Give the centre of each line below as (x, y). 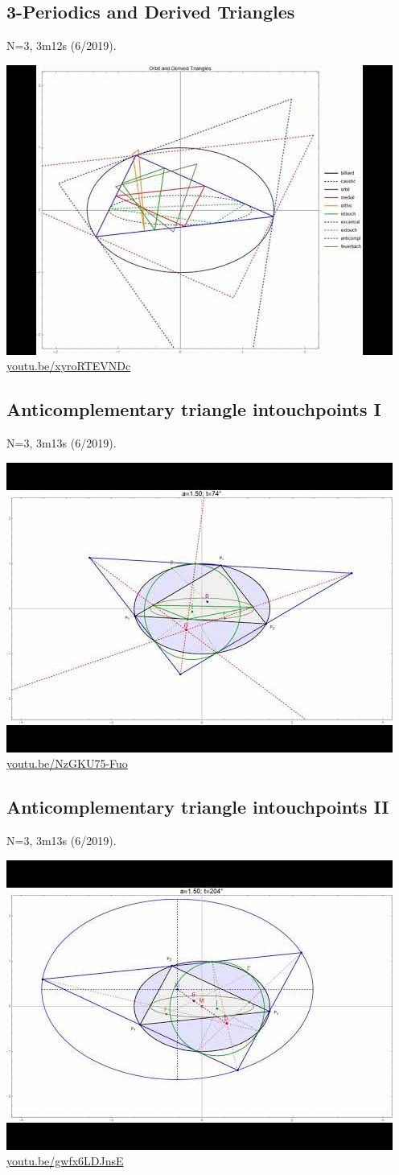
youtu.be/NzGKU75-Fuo (67, 763)
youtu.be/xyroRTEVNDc (69, 366)
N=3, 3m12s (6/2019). (62, 45)
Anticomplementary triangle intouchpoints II (198, 807)
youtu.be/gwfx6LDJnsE (65, 1161)
